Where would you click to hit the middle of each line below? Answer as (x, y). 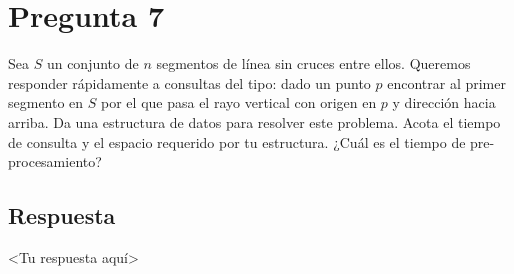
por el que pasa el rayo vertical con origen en (239, 102)
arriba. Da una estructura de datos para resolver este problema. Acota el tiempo (254, 121)
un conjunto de (92, 63)
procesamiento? (55, 161)
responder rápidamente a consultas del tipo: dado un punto (189, 82)
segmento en (46, 102)
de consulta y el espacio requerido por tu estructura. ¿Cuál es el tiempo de (237, 141)
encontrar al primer (446, 82)
